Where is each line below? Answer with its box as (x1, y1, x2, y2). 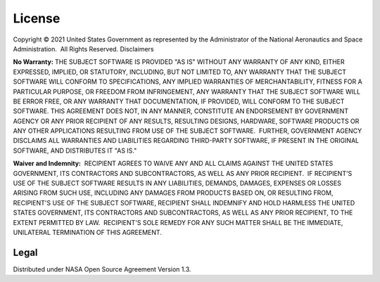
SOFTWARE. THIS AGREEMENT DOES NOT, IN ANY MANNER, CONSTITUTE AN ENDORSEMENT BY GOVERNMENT (13, 107, 348, 115)
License (13, 11, 61, 26)
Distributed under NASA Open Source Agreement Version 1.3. (13, 264, 191, 274)
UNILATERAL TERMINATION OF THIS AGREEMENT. (13, 228, 162, 236)
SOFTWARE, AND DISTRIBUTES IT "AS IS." (13, 146, 137, 155)
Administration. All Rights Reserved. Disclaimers (13, 44, 154, 53)
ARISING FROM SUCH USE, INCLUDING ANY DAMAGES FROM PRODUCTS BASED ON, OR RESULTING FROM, (13, 188, 334, 197)
